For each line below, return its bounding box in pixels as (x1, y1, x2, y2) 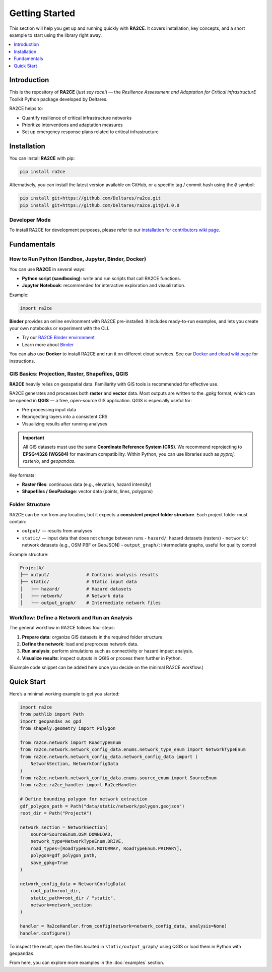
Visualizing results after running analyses (22, 420, 108, 426)
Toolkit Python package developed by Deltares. (9, 96, 108, 102)
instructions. (9, 358, 35, 364)
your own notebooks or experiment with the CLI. (9, 326, 110, 332)
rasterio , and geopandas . (23, 458, 76, 464)
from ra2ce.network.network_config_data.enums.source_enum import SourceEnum (20, 775, 217, 781)
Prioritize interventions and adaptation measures (22, 122, 123, 128)
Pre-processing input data (22, 406, 77, 412)
